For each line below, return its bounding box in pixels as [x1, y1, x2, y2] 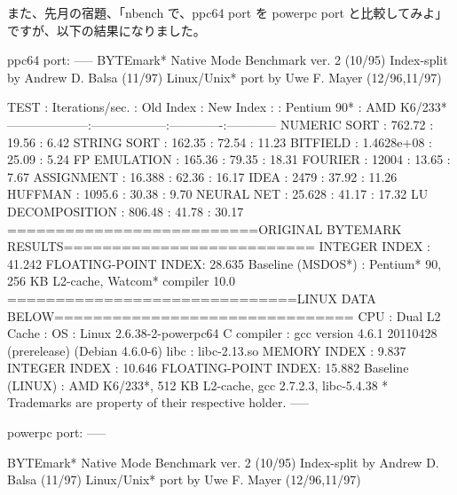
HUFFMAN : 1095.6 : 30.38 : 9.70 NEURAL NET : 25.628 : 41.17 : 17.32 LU [7, 185, 429, 203]
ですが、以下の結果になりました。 [7, 20, 206, 39]
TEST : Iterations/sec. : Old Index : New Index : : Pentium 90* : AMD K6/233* [7, 98, 447, 116]
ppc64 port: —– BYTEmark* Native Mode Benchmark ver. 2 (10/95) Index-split [7, 51, 448, 69]
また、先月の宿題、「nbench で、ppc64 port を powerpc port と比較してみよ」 [7, 4, 448, 21]
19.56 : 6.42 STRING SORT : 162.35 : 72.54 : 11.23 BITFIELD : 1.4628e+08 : [7, 132, 432, 151]
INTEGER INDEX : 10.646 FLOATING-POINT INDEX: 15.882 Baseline [7, 358, 409, 377]
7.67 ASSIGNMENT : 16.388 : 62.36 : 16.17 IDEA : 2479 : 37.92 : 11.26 [7, 167, 398, 185]
